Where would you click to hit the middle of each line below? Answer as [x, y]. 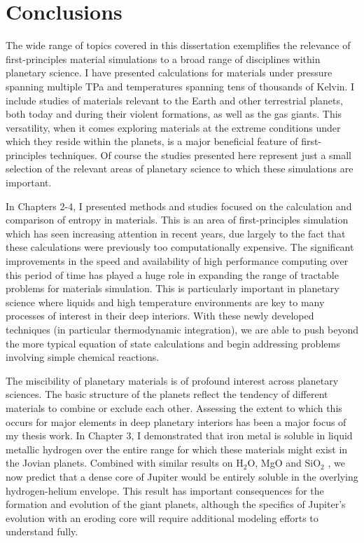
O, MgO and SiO [284, 463]
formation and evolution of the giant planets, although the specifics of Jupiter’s [176, 504]
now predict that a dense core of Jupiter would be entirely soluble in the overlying [182, 476]
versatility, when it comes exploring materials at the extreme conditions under [173, 127]
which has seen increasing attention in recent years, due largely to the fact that [176, 233]
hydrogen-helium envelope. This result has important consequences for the [165, 490]
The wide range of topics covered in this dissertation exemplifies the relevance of [178, 45]
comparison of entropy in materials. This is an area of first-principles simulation [177, 220]
